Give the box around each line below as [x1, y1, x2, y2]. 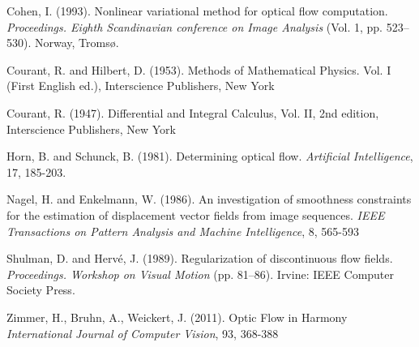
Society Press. [6, 281, 75, 298]
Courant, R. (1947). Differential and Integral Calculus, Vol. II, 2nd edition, [6, 104, 379, 121]
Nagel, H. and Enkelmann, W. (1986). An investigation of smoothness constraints [6, 191, 412, 208]
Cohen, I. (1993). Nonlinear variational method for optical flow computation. [6, 2, 388, 19]
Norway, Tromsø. [34, 34, 119, 51]
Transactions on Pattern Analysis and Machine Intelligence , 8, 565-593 [6, 222, 359, 239]
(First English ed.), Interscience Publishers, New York [6, 77, 275, 94]
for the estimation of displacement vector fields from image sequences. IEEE [6, 206, 385, 223]
